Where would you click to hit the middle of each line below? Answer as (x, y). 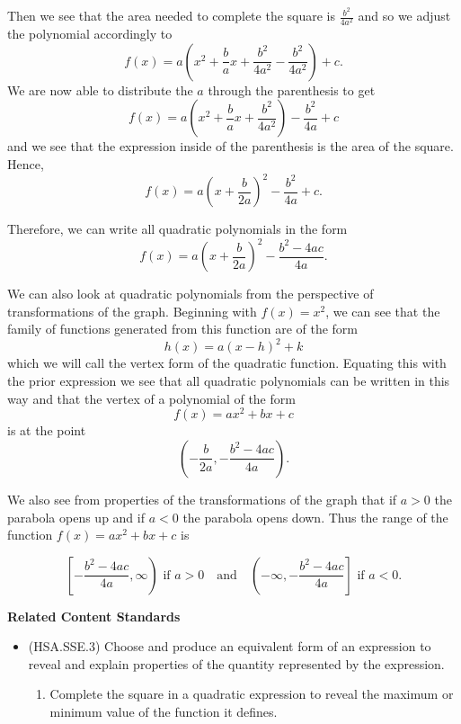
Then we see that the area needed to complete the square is (172, 16)
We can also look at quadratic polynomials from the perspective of (191, 294)
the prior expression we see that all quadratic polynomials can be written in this (229, 381)
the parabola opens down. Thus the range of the (315, 517)
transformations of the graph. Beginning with (132, 311)
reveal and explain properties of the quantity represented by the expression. (236, 663)
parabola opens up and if (76, 517)
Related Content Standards (94, 616)
